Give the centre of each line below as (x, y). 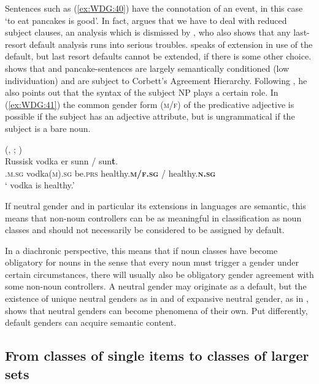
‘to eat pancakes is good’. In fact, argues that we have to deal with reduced (146, 20)
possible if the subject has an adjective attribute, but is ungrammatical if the (150, 116)
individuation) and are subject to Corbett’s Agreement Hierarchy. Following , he (156, 80)
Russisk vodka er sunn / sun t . (62, 161)
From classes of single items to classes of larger (157, 355)
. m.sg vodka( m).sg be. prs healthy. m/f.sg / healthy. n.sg (110, 173)
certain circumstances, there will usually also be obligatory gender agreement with (159, 274)
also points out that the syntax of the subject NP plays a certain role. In (142, 92)
